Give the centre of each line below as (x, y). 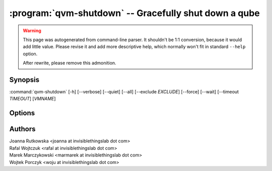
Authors (22, 129)
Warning (32, 31)
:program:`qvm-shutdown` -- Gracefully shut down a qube (134, 13)
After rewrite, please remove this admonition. (70, 63)
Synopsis (24, 79)
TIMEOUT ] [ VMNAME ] (32, 99)
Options (22, 113)
